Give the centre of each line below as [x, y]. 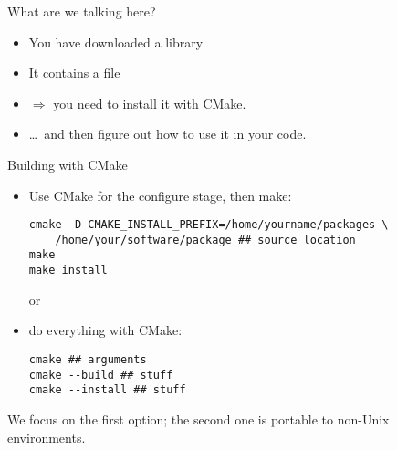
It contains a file [74, 73]
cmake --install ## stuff [107, 390]
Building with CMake [68, 164]
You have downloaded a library [116, 42]
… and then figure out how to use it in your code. [167, 134]
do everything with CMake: [105, 330]
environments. [47, 437]
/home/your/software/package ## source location [205, 240]
